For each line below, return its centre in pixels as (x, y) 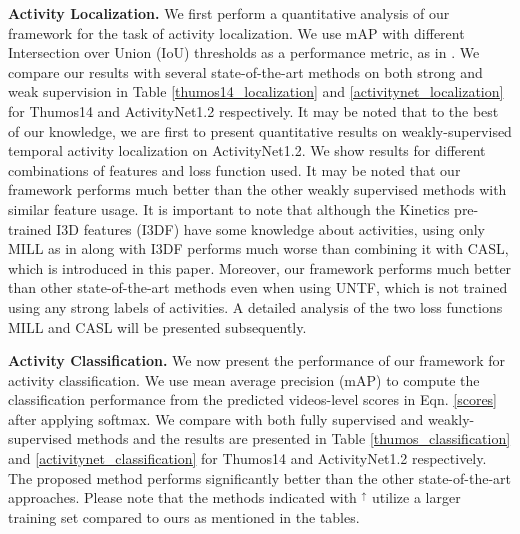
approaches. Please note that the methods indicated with (182, 497)
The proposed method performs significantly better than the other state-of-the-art (260, 477)
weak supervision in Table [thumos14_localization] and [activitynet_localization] (256, 91)
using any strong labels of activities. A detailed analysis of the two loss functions (255, 306)
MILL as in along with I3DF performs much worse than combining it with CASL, (258, 248)
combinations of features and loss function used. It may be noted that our (234, 169)
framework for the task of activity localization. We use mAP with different (236, 32)
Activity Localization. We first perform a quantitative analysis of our (229, 13)
